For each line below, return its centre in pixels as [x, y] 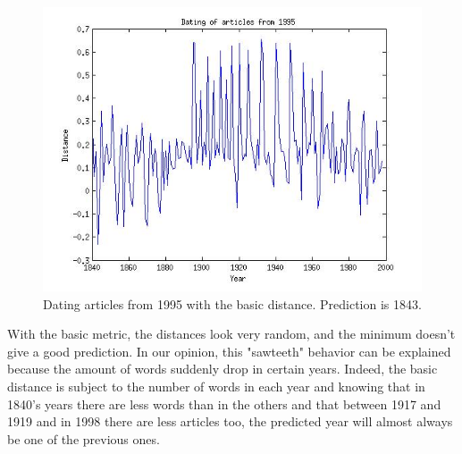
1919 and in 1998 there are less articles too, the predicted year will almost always [230, 421]
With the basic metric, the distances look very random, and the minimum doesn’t [231, 334]
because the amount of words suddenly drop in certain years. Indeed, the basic [223, 369]
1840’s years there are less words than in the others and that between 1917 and [224, 404]
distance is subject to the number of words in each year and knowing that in [216, 386]
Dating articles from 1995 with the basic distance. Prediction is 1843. [232, 303]
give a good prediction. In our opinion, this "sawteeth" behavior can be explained [229, 351]
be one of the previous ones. [84, 438]
